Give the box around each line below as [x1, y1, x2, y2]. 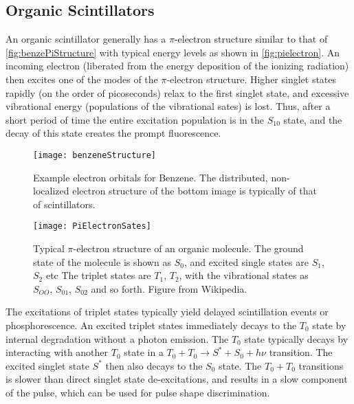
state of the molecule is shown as [33, 254, 171, 269]
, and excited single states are [184, 254, 309, 269]
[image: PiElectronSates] [33, 221, 151, 232]
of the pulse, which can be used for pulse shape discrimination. [5, 385, 270, 399]
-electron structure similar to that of [174, 32, 328, 46]
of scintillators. [33, 197, 96, 211]
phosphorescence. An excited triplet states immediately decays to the [5, 318, 297, 333]
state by [312, 318, 346, 333]
